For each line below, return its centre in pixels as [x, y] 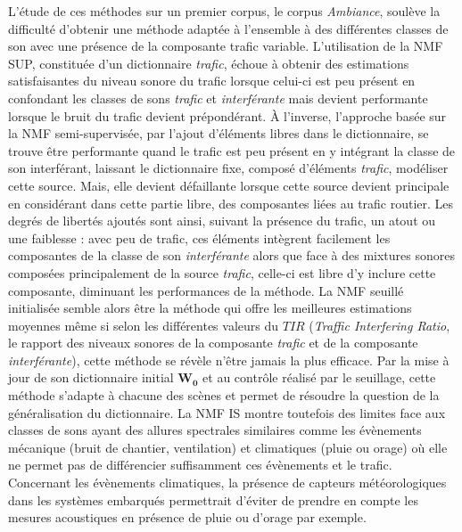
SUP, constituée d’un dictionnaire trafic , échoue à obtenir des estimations [209, 63]
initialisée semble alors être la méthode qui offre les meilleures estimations [210, 308]
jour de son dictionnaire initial [91, 377]
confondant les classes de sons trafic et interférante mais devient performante [218, 98]
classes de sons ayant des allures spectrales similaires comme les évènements [215, 430]
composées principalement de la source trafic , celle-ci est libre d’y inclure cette [222, 272]
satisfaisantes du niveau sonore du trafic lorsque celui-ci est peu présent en [212, 81]
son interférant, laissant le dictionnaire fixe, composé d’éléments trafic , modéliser [228, 168]
